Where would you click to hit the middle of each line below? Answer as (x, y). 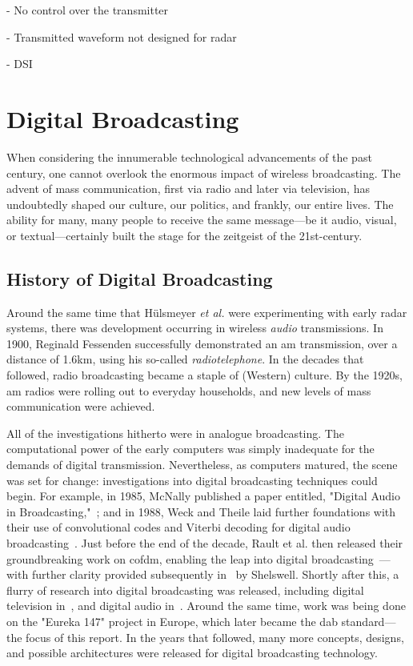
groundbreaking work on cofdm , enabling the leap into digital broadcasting (190, 558)
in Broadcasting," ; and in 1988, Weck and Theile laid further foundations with (201, 511)
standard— (369, 621)
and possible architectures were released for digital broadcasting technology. (192, 653)
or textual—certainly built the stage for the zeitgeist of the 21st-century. (184, 235)
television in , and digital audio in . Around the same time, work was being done (206, 606)
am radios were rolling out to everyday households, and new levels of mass (189, 390)
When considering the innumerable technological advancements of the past (189, 156)
